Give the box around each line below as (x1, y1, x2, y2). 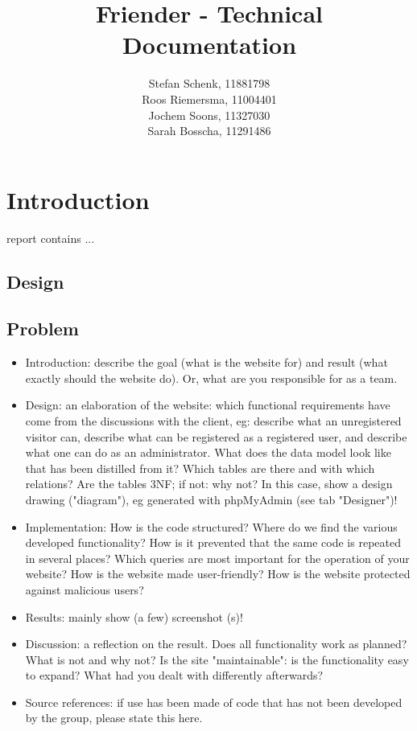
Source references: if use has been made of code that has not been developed (25, 693, 403, 710)
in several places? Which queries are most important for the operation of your (25, 549, 410, 566)
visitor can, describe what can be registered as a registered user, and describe (25, 428, 407, 445)
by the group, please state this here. (25, 709, 203, 726)
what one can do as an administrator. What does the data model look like (25, 444, 391, 461)
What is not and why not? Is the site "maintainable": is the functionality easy (25, 651, 409, 667)
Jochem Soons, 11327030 (148, 106, 270, 123)
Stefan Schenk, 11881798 (148, 75, 270, 92)
